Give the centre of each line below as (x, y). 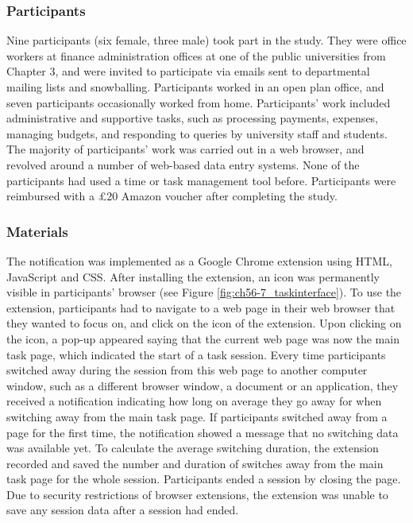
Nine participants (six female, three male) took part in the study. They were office (206, 40)
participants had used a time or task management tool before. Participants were (201, 180)
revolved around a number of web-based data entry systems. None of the (183, 164)
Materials (37, 231)
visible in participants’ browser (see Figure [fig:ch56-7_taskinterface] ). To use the (204, 292)
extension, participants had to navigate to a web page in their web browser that (201, 307)
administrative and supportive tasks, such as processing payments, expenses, (193, 118)
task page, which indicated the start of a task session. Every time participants (196, 354)
